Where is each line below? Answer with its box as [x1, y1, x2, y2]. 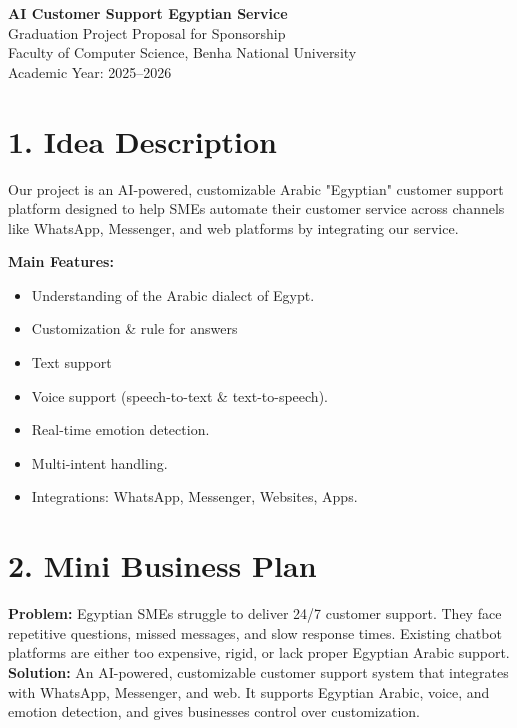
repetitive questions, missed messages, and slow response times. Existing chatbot [8, 622, 502, 643]
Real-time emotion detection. [31, 419, 210, 440]
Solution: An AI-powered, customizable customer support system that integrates [8, 661, 509, 682]
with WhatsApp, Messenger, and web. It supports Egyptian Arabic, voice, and [8, 681, 490, 702]
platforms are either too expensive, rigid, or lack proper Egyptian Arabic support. [8, 642, 510, 663]
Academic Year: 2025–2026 [8, 61, 172, 82]
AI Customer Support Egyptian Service [8, 3, 288, 23]
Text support [31, 352, 112, 373]
